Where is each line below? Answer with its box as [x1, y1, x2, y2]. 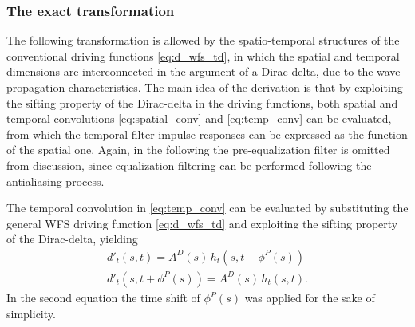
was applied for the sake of [244, 290, 375, 305]
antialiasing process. [6, 172, 105, 189]
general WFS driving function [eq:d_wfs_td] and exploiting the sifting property [6, 215, 398, 231]
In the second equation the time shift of [6, 290, 200, 305]
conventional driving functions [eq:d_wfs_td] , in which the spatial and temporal [6, 47, 400, 64]
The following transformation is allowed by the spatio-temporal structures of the [6, 32, 400, 49]
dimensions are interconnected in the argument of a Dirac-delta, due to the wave [6, 63, 401, 80]
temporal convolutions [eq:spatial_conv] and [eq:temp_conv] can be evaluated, [6, 110, 392, 127]
